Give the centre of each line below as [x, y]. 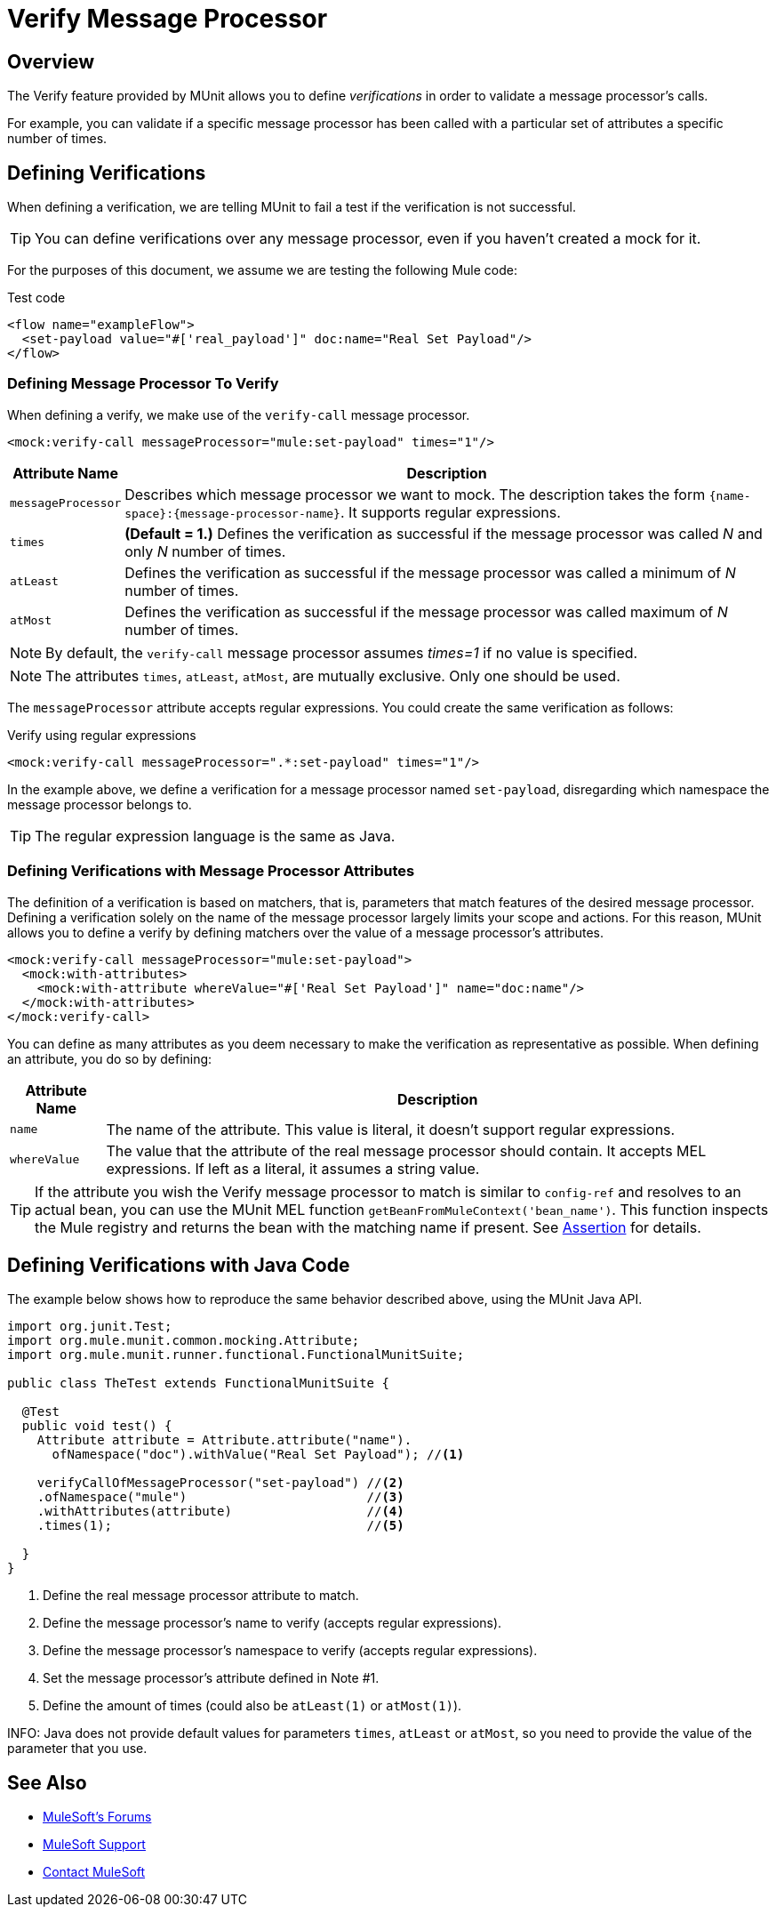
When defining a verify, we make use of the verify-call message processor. [239, 414]
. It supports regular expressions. [450, 512]
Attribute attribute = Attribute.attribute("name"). [224, 1440]
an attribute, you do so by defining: [110, 1058]
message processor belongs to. [100, 804]
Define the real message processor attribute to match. [201, 1596]
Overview [51, 61]
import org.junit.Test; [90, 1327]
